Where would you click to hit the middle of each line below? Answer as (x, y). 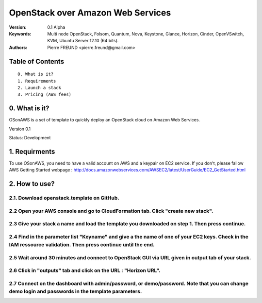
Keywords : (20, 34)
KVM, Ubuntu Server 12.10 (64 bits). (83, 41)
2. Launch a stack (40, 88)
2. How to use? (32, 184)
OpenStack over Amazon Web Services (90, 13)
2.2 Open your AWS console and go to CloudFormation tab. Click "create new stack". (111, 211)
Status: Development (30, 137)
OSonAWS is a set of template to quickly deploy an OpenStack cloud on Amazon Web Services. (105, 120)
